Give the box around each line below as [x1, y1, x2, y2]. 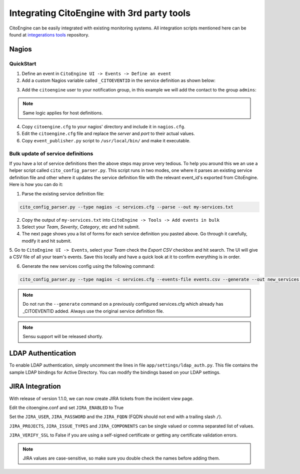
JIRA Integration [9, 382, 61, 391]
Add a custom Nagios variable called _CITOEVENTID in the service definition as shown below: [21, 77, 216, 83]
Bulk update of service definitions [9, 150, 93, 157]
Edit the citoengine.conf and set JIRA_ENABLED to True [9, 405, 124, 411]
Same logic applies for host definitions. [22, 110, 103, 116]
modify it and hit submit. [21, 238, 72, 244]
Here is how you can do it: [9, 181, 63, 187]
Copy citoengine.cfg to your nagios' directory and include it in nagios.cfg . [21, 124, 185, 130]
